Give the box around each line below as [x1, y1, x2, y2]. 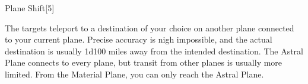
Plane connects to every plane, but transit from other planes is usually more [5, 56, 282, 69]
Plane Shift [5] [5, 2, 55, 14]
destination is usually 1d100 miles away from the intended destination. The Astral [5, 44, 303, 57]
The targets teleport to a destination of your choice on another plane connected [5, 21, 294, 34]
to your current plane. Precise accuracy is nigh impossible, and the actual [5, 33, 272, 46]
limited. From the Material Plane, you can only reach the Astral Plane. [5, 67, 264, 80]
